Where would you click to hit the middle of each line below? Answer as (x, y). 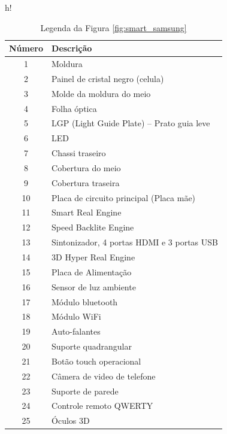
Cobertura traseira (86, 182)
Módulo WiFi (76, 316)
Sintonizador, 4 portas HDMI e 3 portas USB (135, 242)
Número (26, 48)
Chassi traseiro (79, 153)
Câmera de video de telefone (104, 376)
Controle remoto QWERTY (102, 406)
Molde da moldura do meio (101, 93)
